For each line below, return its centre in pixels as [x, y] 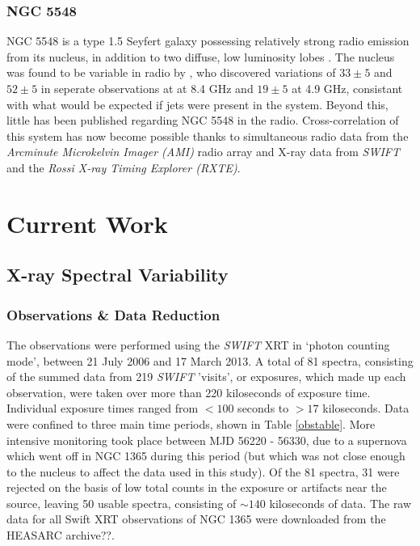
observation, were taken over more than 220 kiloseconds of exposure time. [189, 392]
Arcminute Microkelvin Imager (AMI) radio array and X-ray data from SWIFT [204, 152]
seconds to [263, 408]
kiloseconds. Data [366, 408]
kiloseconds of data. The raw [340, 503]
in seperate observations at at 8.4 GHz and [147, 88]
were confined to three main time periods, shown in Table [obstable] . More [191, 423]
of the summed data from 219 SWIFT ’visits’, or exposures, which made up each [206, 377]
